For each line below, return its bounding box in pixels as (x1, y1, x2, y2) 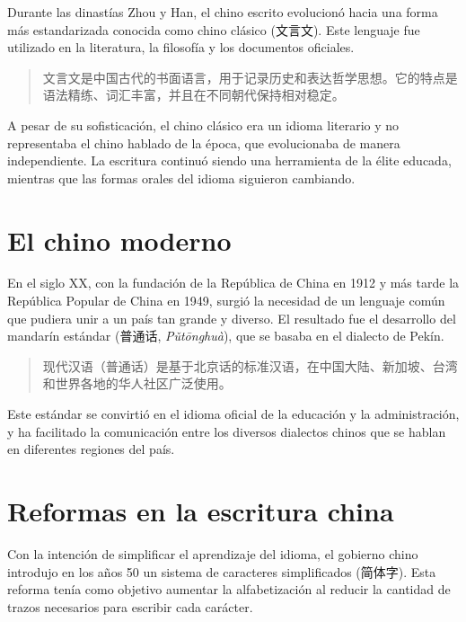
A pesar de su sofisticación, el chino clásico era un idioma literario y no (7, 115, 400, 134)
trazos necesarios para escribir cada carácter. (7, 597, 253, 616)
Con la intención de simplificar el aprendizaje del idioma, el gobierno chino (7, 544, 418, 563)
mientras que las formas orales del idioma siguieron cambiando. (7, 168, 356, 187)
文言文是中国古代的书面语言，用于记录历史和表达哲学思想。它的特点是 (42, 67, 458, 86)
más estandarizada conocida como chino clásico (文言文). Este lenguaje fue (7, 20, 420, 39)
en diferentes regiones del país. (7, 440, 175, 458)
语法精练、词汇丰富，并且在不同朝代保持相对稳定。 (42, 85, 345, 104)
